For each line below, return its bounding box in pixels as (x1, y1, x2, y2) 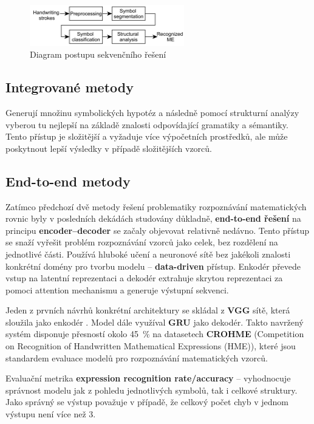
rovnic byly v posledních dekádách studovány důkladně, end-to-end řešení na (5, 212, 301, 225)
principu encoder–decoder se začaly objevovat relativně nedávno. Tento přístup (5, 224, 310, 236)
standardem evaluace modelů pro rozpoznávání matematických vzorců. (5, 351, 268, 364)
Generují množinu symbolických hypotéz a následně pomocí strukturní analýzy (5, 106, 299, 118)
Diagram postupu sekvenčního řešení (30, 48, 166, 61)
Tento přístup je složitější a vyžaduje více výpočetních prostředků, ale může (5, 130, 288, 143)
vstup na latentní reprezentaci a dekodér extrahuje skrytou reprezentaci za (5, 272, 283, 284)
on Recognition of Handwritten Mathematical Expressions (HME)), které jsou (5, 340, 296, 352)
